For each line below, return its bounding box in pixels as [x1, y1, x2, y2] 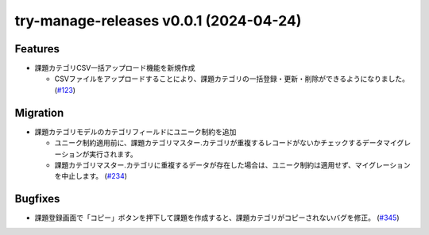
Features [14, 42, 60, 56]
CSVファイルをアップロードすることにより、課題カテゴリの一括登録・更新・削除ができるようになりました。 [54, 74, 409, 83]
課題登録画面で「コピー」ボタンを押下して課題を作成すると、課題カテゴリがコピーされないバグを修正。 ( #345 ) [34, 213, 400, 222]
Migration [14, 106, 64, 119]
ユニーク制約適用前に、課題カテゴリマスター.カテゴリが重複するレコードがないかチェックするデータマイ [54, 138, 397, 148]
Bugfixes [14, 192, 60, 206]
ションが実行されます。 [60, 149, 138, 159]
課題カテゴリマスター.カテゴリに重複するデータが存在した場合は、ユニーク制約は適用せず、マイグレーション [54, 160, 411, 170]
